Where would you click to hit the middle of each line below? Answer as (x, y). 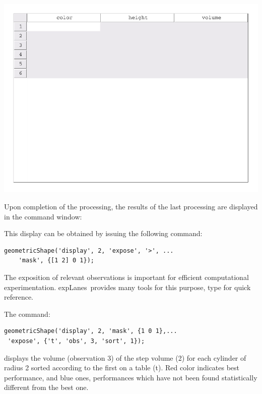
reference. (19, 297)
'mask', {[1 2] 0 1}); (56, 261)
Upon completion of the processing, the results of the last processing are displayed (131, 207)
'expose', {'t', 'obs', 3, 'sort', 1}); (76, 341)
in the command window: (43, 216)
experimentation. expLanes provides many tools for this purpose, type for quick (127, 287)
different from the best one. (46, 387)
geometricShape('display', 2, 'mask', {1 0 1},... (91, 331)
